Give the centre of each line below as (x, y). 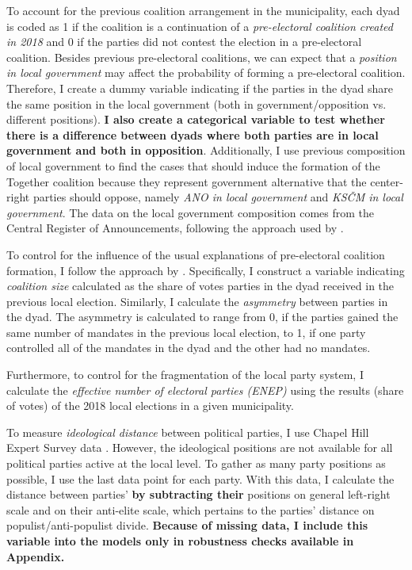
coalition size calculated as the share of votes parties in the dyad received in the (200, 286)
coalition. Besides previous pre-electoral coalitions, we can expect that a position (202, 57)
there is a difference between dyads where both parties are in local (193, 134)
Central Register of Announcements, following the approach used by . (175, 228)
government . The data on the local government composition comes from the (191, 212)
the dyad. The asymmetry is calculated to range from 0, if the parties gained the (202, 317)
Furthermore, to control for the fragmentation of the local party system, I (185, 375)
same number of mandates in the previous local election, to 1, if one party (186, 332)
